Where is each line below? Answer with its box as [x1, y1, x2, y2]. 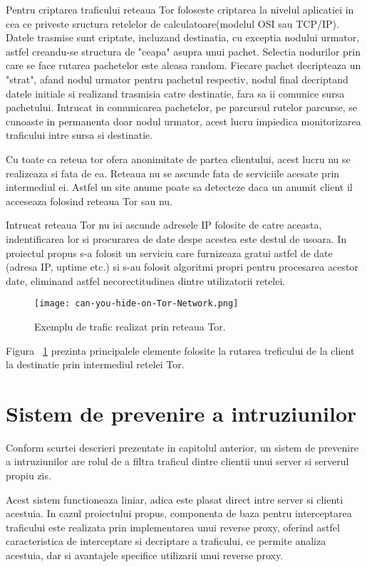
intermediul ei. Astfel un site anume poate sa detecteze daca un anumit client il [6, 180, 353, 194]
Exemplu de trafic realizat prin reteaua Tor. [34, 318, 226, 333]
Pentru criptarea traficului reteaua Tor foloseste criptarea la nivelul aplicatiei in [6, 2, 354, 16]
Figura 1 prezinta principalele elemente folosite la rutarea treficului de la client [6, 343, 355, 358]
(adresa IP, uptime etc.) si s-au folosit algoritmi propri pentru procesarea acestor [6, 259, 358, 274]
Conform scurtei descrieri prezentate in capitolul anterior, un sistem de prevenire [6, 439, 358, 454]
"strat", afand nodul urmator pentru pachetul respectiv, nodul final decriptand [6, 71, 348, 86]
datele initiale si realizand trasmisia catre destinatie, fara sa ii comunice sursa [6, 85, 345, 100]
